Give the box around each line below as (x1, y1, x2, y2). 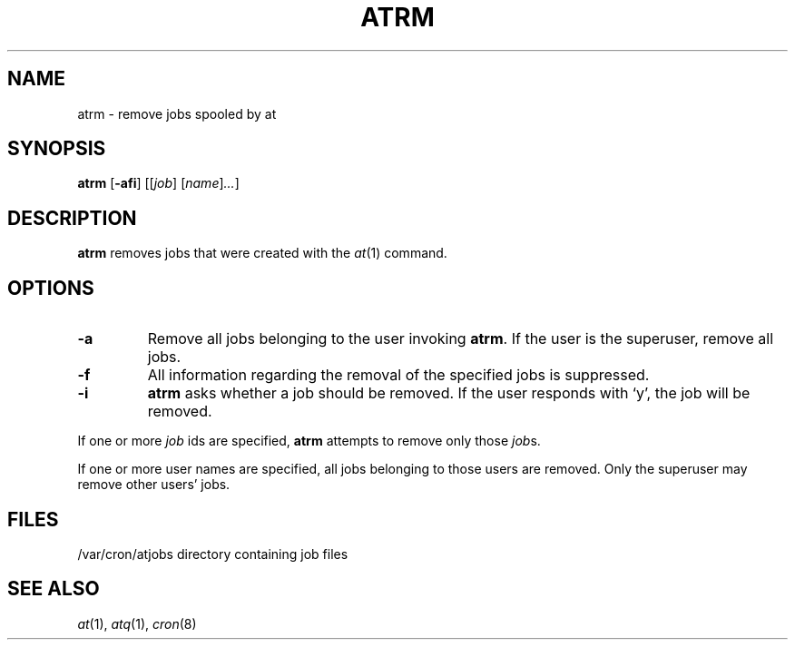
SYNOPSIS (7, 137, 106, 161)
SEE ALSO (7, 577, 100, 601)
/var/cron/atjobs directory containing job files (77, 545, 348, 562)
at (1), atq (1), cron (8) (77, 615, 197, 632)
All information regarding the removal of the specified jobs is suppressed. (147, 366, 650, 385)
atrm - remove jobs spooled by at (77, 105, 277, 122)
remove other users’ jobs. (77, 476, 231, 493)
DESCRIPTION (7, 206, 137, 230)
